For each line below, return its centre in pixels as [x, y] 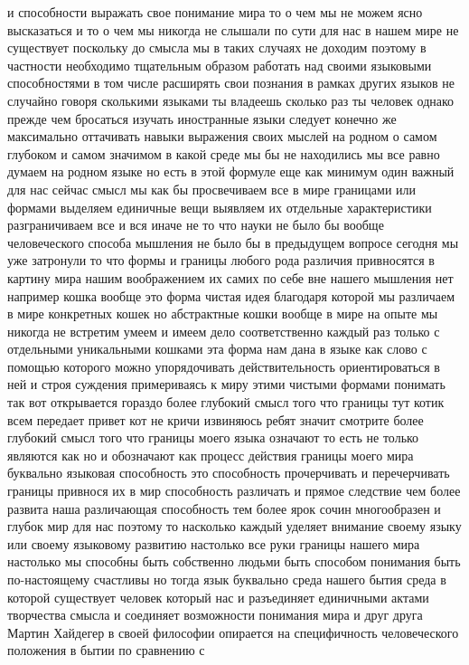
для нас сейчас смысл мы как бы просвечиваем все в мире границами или [212, 189]
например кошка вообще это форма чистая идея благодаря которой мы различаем [231, 295]
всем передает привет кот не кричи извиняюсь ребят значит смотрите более [216, 419]
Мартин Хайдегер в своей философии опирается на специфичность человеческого [233, 632]
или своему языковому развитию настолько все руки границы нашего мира [214, 543]
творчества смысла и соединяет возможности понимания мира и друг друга [215, 615]
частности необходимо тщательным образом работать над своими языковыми [220, 65]
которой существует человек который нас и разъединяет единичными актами [218, 597]
